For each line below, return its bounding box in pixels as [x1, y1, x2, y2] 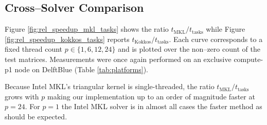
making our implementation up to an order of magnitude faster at [47, 91, 255, 101]
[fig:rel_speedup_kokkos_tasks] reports [5, 33, 130, 44]
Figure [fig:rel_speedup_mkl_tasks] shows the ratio [5, 24, 169, 34]
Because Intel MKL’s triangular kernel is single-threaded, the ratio [5, 81, 215, 92]
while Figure [206, 24, 245, 34]
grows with [5, 91, 39, 101]
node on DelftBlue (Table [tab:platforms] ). [14, 64, 149, 74]
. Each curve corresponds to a [169, 33, 263, 44]
